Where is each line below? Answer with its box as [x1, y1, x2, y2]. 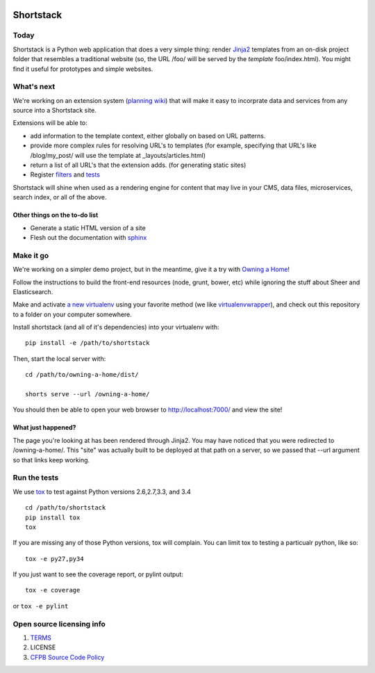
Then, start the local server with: [12, 355, 106, 363]
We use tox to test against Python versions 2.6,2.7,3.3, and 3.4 [12, 487, 191, 496]
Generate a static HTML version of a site [30, 223, 146, 232]
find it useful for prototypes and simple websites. [12, 65, 153, 73]
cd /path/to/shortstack [25, 504, 106, 512]
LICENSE [30, 643, 56, 651]
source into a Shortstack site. [12, 106, 97, 115]
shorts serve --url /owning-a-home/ [25, 390, 150, 398]
